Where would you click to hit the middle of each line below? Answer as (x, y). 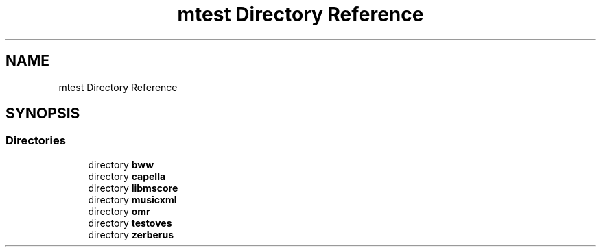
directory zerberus (131, 234)
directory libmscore (133, 188)
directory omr (119, 211)
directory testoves (130, 223)
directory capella (127, 176)
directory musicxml (132, 199)
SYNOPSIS (43, 114)
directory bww (121, 164)
